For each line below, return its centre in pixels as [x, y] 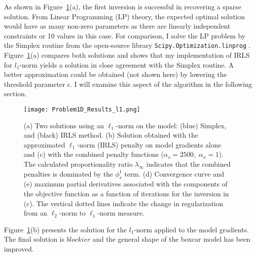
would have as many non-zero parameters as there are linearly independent [117, 26]
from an [36, 213]
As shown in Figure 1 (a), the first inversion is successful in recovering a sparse [123, 6]
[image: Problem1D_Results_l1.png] [82, 110]
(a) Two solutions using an [64, 125]
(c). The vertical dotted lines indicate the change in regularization [124, 203]
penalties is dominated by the [68, 173]
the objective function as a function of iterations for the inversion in [127, 194]
